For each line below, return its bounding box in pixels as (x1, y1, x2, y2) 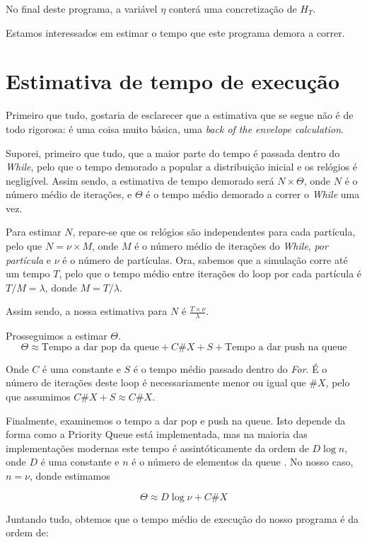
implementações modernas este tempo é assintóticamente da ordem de (6, 440, 309, 455)
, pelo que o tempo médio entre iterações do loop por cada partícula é (59, 266, 362, 281)
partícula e (6, 252, 52, 267)
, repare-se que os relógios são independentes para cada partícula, (72, 224, 356, 239)
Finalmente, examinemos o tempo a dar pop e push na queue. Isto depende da (6, 413, 346, 427)
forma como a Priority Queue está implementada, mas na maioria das (6, 427, 308, 442)
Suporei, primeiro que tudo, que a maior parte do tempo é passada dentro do (6, 145, 340, 160)
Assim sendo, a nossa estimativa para (6, 304, 168, 318)
